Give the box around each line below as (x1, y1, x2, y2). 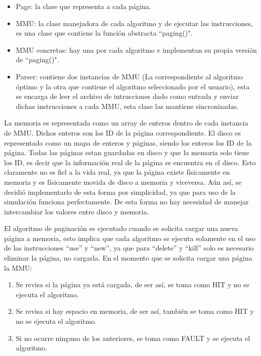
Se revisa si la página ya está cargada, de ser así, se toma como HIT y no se (16, 279, 249, 290)
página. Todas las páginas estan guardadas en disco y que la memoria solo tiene (4, 147, 249, 158)
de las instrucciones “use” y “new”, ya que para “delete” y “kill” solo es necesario (4, 243, 254, 253)
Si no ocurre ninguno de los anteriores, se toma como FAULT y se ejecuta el (16, 332, 250, 343)
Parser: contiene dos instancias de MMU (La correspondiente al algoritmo (16, 71, 243, 81)
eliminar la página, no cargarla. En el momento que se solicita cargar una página (4, 253, 252, 263)
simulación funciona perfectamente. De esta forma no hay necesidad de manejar (4, 196, 249, 207)
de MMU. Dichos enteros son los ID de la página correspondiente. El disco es (4, 127, 241, 138)
